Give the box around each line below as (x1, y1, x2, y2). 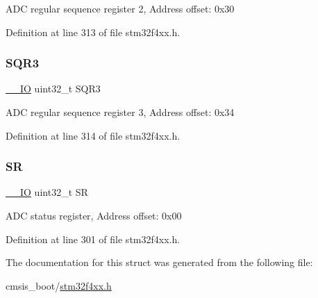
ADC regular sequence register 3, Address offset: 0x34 (6, 105, 235, 119)
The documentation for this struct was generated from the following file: (6, 255, 313, 270)
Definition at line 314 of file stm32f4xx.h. (6, 128, 181, 142)
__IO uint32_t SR (6, 185, 88, 199)
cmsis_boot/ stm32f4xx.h (6, 278, 112, 292)
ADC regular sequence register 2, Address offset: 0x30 (6, 1, 235, 15)
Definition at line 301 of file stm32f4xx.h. (6, 231, 181, 246)
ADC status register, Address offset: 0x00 (6, 208, 182, 222)
